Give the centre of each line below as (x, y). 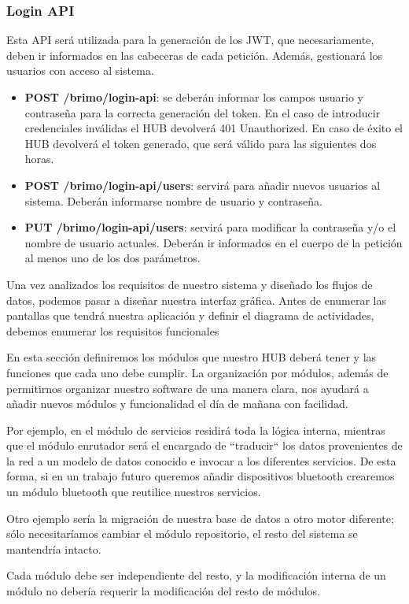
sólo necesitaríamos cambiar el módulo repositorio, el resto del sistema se (182, 534)
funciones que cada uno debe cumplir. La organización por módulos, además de (197, 372)
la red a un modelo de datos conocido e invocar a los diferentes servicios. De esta (201, 460)
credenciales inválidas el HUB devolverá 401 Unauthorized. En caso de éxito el (214, 128)
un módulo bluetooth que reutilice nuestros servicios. (134, 492)
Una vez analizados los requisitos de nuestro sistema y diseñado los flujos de (190, 284)
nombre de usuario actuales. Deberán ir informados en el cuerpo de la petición (214, 242)
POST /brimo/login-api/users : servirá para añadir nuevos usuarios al (203, 185)
